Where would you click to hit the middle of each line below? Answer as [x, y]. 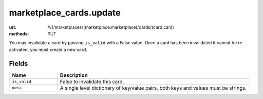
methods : [19, 33]
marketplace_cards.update [65, 13]
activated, [19, 49]
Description [74, 75]
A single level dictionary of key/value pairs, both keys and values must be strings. [153, 88]
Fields [19, 63]
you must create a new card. [59, 49]
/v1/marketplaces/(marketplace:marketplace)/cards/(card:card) [111, 27]
